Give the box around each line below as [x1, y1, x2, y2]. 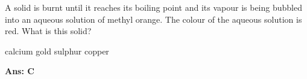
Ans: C [5, 65, 34, 77]
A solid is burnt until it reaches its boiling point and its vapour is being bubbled [5, 1, 302, 13]
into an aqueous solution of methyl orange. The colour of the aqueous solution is [5, 13, 302, 25]
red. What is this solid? [5, 25, 92, 37]
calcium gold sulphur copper [5, 44, 109, 57]
